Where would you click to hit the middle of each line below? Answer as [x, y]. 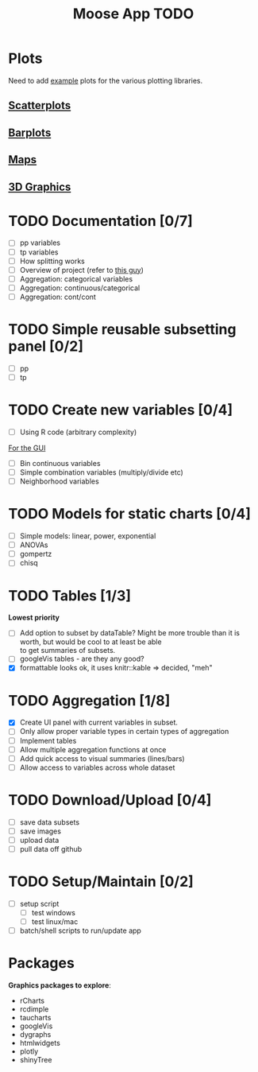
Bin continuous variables [60, 463]
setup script [39, 903]
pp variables [40, 243]
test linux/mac [55, 922]
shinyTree [36, 1060]
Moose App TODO [133, 14]
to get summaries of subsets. [67, 651]
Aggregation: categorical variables [76, 278]
